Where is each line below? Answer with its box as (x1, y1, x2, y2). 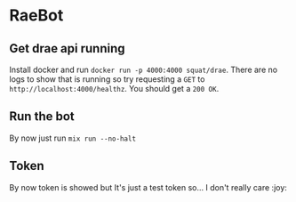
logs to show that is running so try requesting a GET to (9, 74, 205, 85)
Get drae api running (9, 41, 126, 56)
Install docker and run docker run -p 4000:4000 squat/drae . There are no (9, 64, 278, 75)
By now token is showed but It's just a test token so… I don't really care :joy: (9, 182, 287, 192)
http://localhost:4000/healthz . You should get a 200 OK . (9, 84, 220, 93)
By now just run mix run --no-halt (9, 133, 136, 143)
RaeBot (9, 5, 64, 26)
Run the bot (9, 109, 76, 125)
